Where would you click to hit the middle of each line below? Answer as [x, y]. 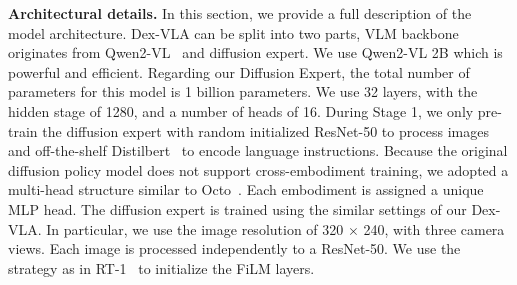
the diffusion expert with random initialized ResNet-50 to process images [265, 130]
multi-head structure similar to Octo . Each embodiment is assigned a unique [246, 189]
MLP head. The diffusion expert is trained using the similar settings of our [237, 208]
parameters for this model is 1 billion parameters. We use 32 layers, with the [243, 91]
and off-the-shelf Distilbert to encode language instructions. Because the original [258, 150]
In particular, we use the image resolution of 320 [195, 228]
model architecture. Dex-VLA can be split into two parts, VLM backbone [233, 32]
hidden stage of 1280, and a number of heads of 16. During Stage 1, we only [241, 110]
